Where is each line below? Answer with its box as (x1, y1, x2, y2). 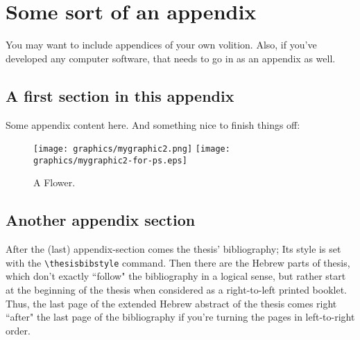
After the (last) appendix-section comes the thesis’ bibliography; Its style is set (6, 242, 341, 256)
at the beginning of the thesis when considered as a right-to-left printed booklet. (6, 283, 348, 297)
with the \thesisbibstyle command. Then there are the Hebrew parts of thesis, (6, 255, 350, 269)
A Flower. (33, 175, 76, 190)
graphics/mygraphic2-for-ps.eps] (33, 155, 187, 165)
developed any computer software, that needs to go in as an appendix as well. (6, 51, 336, 65)
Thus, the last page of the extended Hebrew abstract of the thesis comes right (6, 296, 337, 310)
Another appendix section (6, 209, 196, 231)
